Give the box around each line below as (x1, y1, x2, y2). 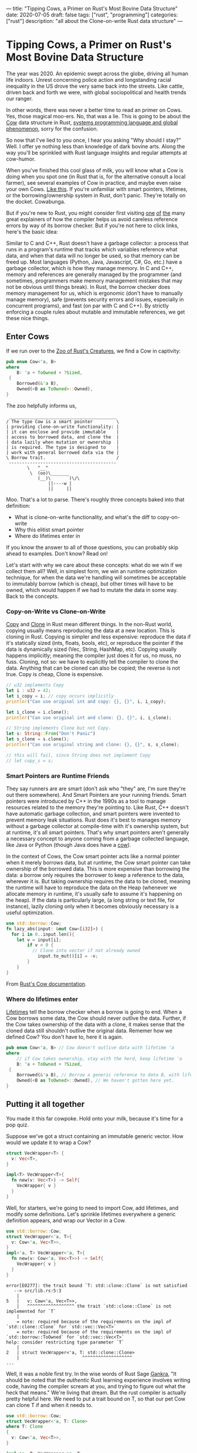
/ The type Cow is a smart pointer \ (6, 418, 119, 424)
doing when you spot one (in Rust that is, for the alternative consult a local (6, 173, 186, 180)
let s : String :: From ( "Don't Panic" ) (6, 731, 96, 737)
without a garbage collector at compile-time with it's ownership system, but (6, 822, 189, 829)
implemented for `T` (6, 1308, 57, 1314)
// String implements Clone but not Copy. (6, 725, 111, 732)
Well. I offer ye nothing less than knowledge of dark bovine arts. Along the (6, 142, 185, 149)
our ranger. (6, 95, 33, 102)
